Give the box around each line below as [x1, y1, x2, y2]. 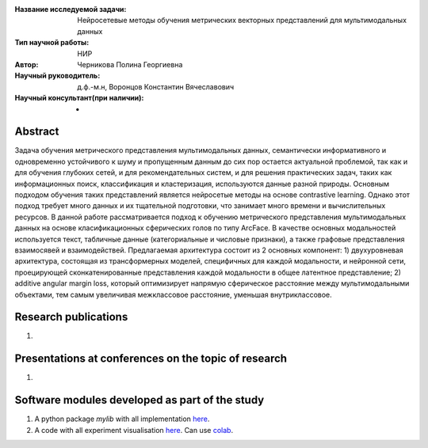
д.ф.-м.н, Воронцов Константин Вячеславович [77, 82, 235, 91]
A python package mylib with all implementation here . [34, 414, 210, 423]
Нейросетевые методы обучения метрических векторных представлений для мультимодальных [77, 16, 407, 25]
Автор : [14, 59, 39, 69]
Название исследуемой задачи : [14, 5, 127, 13]
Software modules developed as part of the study [14, 393, 265, 407]
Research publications [14, 310, 128, 324]
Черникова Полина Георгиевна [77, 59, 183, 69]
